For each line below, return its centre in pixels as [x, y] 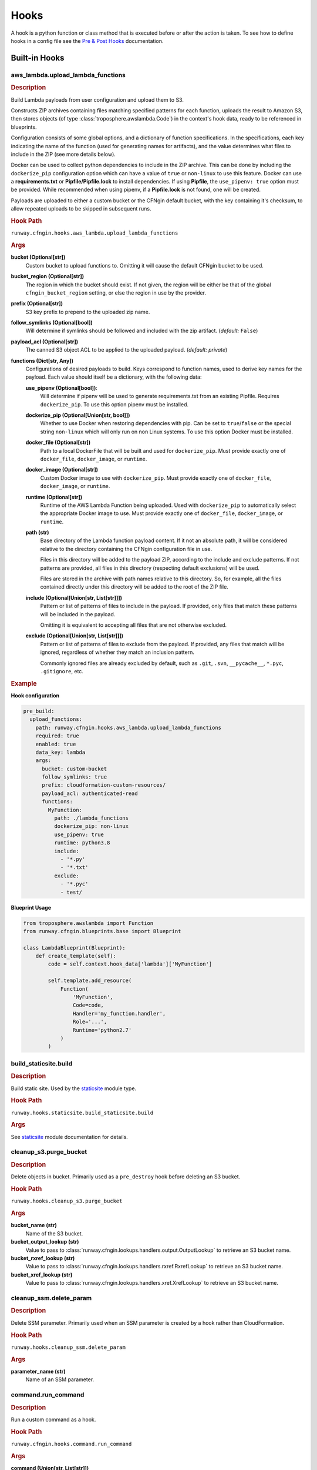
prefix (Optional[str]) [37, 303]
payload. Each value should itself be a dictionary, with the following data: [114, 377]
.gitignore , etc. [62, 671]
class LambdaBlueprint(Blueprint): [74, 948]
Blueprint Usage [31, 907]
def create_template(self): [76, 956]
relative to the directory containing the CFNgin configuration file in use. [126, 549]
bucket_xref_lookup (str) [42, 1274]
